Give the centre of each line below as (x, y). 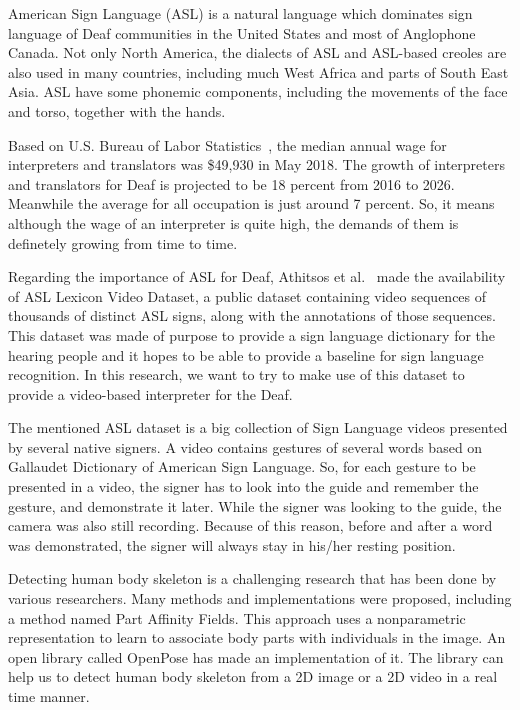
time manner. (49, 696)
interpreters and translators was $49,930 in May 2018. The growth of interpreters (256, 164)
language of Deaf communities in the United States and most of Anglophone (242, 32)
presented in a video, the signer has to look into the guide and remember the (243, 486)
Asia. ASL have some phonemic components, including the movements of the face (258, 91)
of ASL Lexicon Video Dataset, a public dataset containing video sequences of (247, 295)
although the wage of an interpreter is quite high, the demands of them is (233, 222)
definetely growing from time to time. (123, 242)
